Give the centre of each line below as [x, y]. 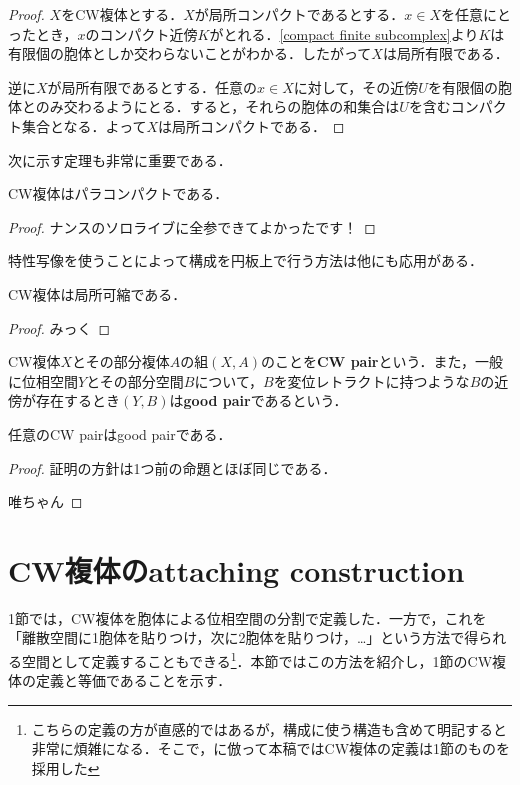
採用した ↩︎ [65, 768]
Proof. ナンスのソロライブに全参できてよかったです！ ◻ [192, 226]
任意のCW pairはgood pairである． [120, 433]
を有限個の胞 [469, 86]
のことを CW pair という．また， [368, 361]
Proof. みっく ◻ [59, 327]
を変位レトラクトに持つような [371, 380]
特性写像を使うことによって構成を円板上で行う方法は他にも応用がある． [245, 260]
